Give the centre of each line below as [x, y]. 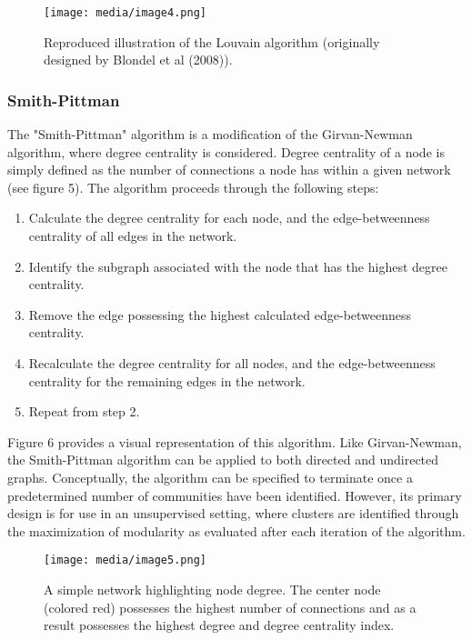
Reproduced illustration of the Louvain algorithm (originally [212, 41]
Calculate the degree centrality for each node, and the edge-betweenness [229, 218]
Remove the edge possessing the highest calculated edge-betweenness [220, 314]
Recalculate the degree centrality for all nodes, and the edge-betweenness [232, 363]
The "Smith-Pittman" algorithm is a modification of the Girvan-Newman [210, 134]
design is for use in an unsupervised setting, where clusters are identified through [233, 513]
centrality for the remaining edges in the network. [167, 380]
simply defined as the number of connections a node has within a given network [229, 170]
